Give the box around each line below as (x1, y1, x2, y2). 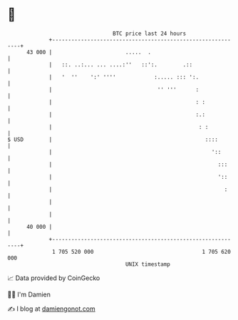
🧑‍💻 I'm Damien (7, 290, 51, 299)
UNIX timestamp (125, 260, 171, 268)
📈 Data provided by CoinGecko (7, 274, 100, 282)
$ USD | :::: (7, 135, 219, 143)
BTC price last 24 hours (113, 30, 187, 37)
